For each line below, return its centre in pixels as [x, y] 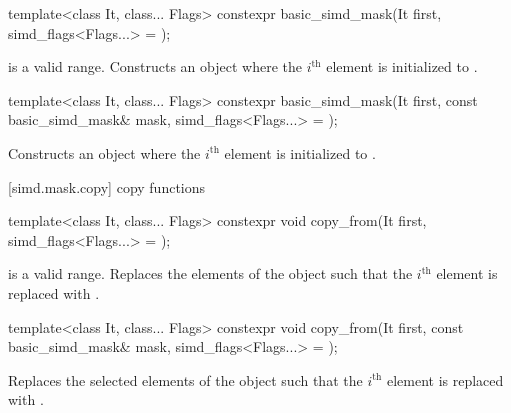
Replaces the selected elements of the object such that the [185, 379]
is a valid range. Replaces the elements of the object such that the [210, 273]
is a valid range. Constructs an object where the [155, 66]
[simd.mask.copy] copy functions [107, 186]
